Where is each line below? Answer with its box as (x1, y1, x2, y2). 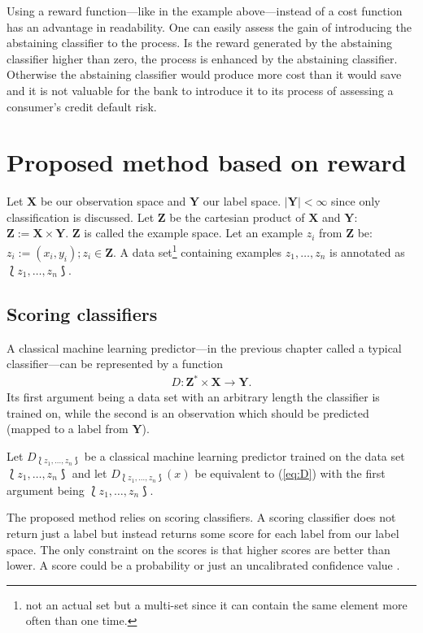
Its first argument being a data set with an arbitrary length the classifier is (7, 388, 380, 405)
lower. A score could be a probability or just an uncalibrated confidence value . (7, 557, 400, 574)
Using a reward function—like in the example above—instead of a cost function (7, 2, 403, 19)
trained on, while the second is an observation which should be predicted (7, 404, 369, 421)
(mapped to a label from (7, 420, 129, 437)
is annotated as (329, 243, 405, 260)
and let (72, 464, 107, 481)
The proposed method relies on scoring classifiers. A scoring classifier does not (7, 509, 396, 526)
